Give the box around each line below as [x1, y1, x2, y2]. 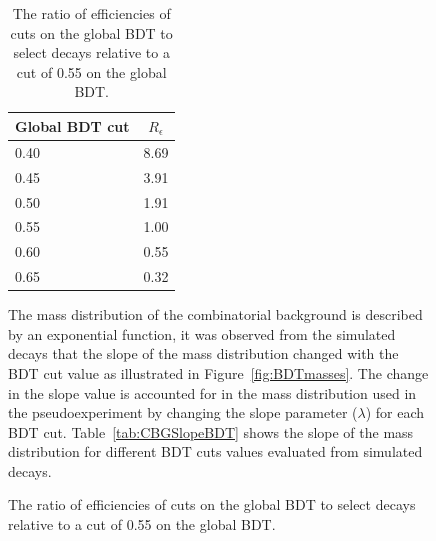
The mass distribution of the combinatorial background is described [8, 304, 423, 325]
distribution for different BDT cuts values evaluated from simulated [8, 441, 423, 462]
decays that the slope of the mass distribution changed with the [8, 343, 399, 364]
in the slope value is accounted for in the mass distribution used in [8, 382, 417, 403]
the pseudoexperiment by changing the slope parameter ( [8, 402, 358, 423]
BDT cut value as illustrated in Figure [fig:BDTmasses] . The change [8, 362, 429, 383]
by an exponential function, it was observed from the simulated [8, 323, 396, 344]
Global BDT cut [15, 115, 130, 136]
